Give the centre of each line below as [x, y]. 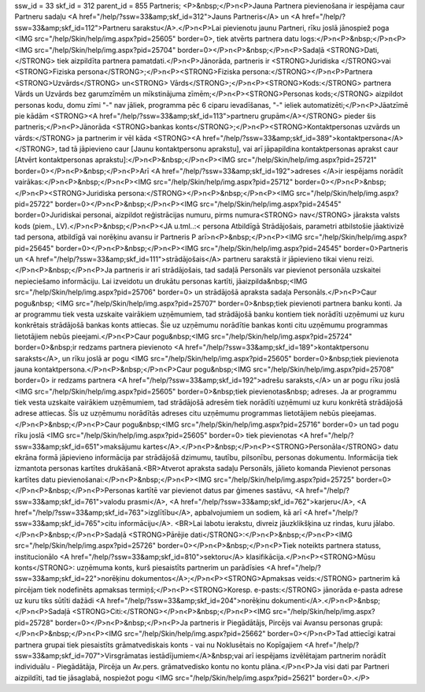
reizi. [366, 259]
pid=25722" [34, 204]
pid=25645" [34, 248]
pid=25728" [34, 623]
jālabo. [384, 524]
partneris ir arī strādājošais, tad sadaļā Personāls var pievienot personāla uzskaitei [248, 270]
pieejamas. [359, 413]
